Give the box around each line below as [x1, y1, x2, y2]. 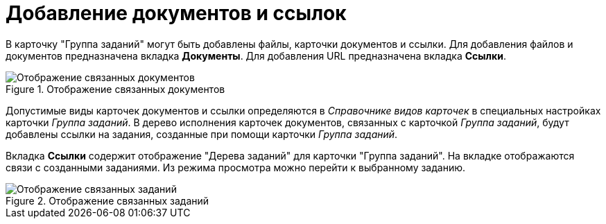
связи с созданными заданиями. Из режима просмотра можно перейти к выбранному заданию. [6, 161, 466, 173]
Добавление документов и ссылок [6, 1, 347, 25]
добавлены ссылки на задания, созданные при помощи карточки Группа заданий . [6, 128, 398, 140]
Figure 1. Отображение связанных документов [6, 83, 225, 95]
